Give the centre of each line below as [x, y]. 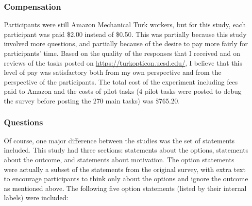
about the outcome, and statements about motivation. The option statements [119, 159]
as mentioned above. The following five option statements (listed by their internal [125, 188]
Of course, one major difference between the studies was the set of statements [119, 140]
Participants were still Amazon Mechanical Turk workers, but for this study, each [125, 25]
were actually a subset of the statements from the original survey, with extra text [125, 169]
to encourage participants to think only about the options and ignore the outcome [126, 179]
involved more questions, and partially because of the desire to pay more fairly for [126, 43]
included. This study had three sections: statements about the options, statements [126, 150]
